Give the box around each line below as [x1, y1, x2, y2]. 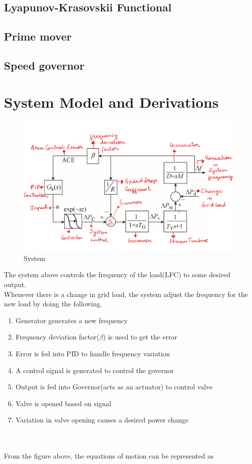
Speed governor [4, 57, 85, 73]
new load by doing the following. [4, 298, 103, 309]
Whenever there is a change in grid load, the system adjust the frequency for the [4, 289, 248, 299]
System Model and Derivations [4, 91, 219, 112]
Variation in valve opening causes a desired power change [15, 415, 189, 425]
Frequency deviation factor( [15, 332, 99, 342]
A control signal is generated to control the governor [15, 365, 174, 375]
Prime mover [4, 29, 72, 44]
